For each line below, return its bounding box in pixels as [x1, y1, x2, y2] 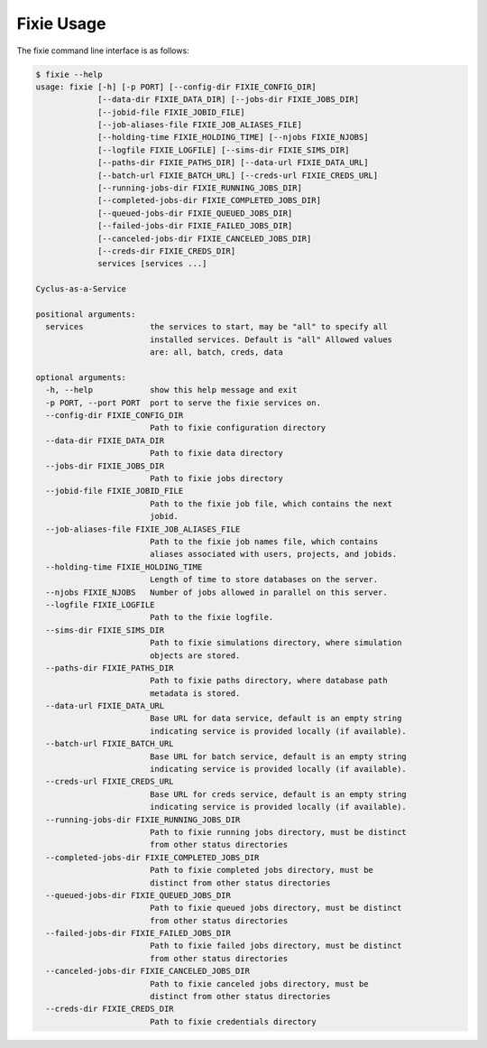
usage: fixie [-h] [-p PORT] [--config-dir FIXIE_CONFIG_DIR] [35, 81, 317, 92]
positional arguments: [35, 309, 136, 320]
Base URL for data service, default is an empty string [149, 713, 402, 724]
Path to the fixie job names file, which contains [149, 536, 379, 546]
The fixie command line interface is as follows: [16, 45, 189, 56]
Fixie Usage [16, 14, 106, 33]
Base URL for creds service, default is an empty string [149, 789, 408, 799]
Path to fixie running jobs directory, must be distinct [149, 827, 408, 837]
